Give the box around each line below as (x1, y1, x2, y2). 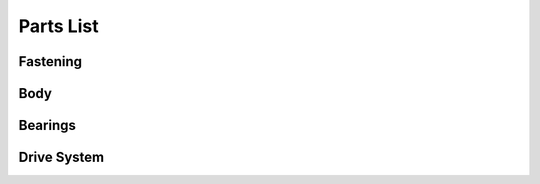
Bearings (18, 117, 77, 134)
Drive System (18, 149, 105, 166)
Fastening (18, 53, 83, 70)
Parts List (18, 15, 99, 37)
